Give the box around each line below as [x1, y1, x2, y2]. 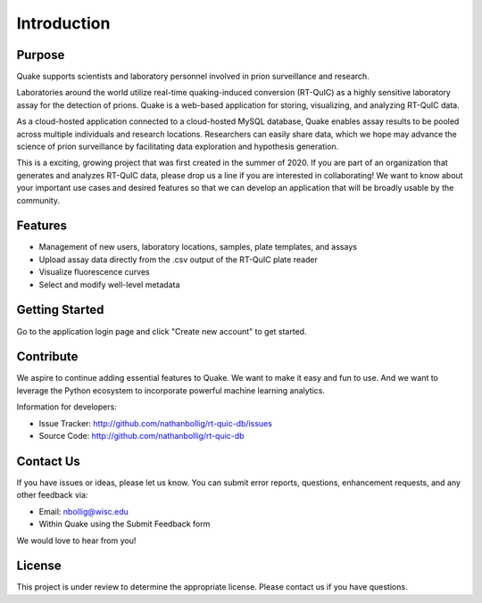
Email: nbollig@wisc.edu [38, 506, 129, 516]
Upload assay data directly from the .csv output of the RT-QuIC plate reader [38, 254, 319, 265]
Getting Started [16, 302, 104, 318]
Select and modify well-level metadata [38, 279, 180, 290]
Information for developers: [16, 401, 118, 412]
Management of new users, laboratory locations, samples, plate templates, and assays [38, 242, 357, 252]
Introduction [16, 13, 111, 33]
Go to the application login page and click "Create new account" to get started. [16, 326, 307, 336]
